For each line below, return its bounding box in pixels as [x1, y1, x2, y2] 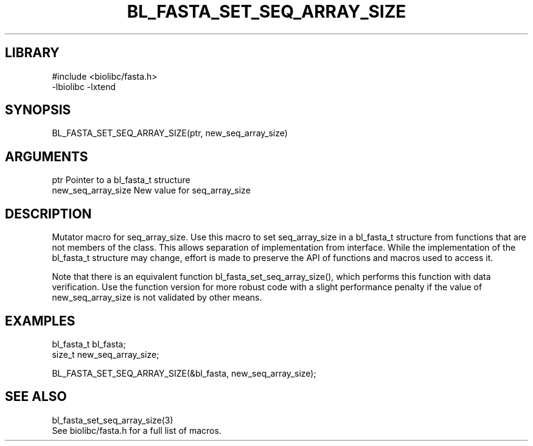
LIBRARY [5, 45, 60, 61]
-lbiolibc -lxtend [52, 81, 116, 92]
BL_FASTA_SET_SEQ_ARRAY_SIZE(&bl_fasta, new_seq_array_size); [52, 368, 316, 378]
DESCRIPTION [5, 206, 92, 221]
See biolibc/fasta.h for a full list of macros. [52, 425, 221, 436]
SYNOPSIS [5, 102, 71, 118]
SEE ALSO [5, 389, 67, 405]
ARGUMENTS [5, 148, 88, 164]
